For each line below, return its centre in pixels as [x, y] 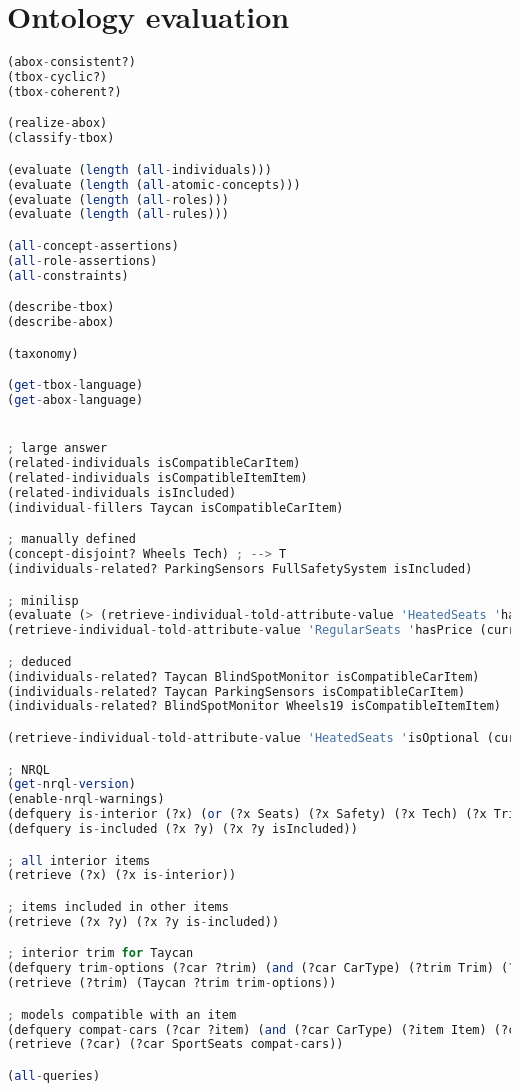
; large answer [57, 448]
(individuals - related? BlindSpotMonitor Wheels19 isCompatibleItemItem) [254, 706]
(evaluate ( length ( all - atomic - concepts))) [154, 184]
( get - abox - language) [75, 400]
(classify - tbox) [61, 138]
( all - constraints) [68, 275]
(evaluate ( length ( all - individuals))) [139, 169]
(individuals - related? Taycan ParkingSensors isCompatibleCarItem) [236, 691]
